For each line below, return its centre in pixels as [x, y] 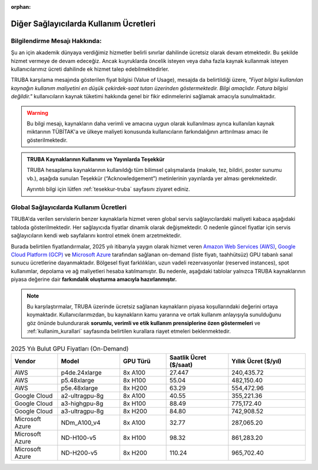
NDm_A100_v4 [81, 422]
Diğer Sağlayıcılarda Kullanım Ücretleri [83, 24]
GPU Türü [137, 361]
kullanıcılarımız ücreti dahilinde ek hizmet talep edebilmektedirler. [90, 69]
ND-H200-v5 [79, 452]
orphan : [21, 7]
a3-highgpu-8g [82, 403]
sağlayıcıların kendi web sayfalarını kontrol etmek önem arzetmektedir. [96, 236]
